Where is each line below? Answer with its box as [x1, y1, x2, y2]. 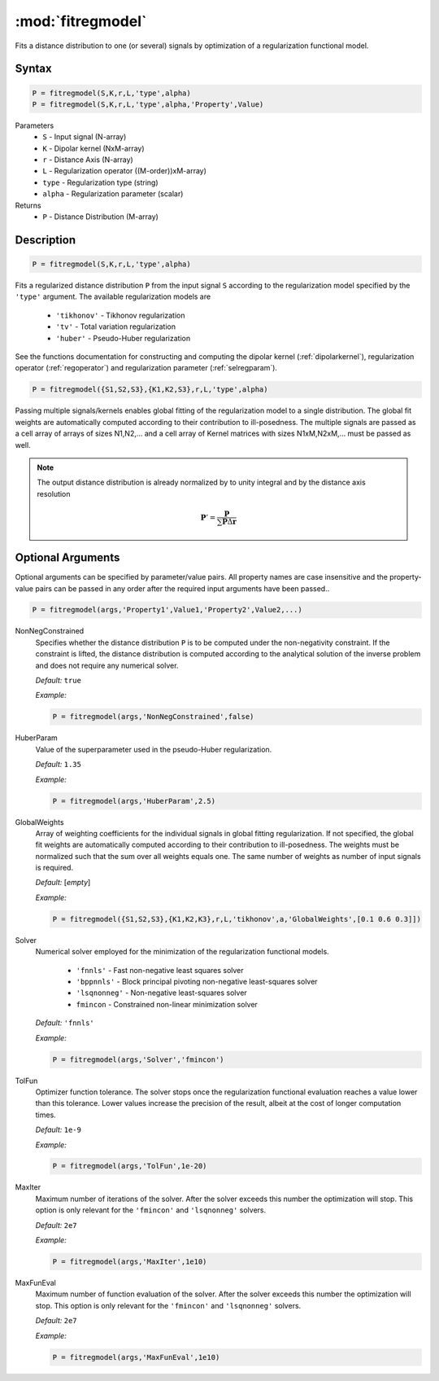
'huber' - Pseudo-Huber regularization [55, 333, 191, 343]
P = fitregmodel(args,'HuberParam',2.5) [52, 796, 215, 805]
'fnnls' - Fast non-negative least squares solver [76, 965, 244, 975]
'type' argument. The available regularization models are [15, 292, 211, 301]
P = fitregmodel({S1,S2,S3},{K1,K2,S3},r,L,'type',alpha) [32, 385, 268, 394]
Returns [15, 200, 41, 210]
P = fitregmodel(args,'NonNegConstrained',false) [52, 712, 254, 721]
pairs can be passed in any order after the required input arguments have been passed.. [35, 583, 330, 594]
